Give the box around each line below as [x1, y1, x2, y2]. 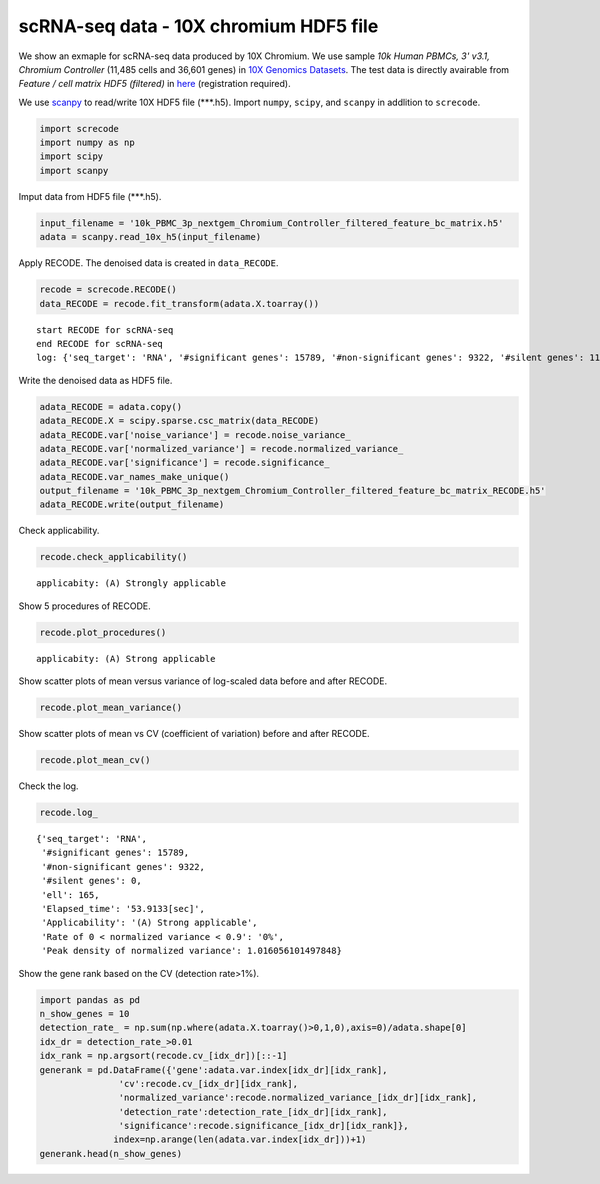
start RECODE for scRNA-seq [36, 324, 174, 335]
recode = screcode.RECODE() [39, 284, 177, 295]
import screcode [39, 123, 120, 134]
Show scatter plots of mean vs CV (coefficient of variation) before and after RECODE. [18, 728, 370, 740]
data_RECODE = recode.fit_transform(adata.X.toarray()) [39, 298, 320, 309]
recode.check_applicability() [39, 551, 188, 563]
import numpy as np [39, 137, 135, 149]
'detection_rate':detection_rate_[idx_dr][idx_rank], [118, 1106, 388, 1117]
